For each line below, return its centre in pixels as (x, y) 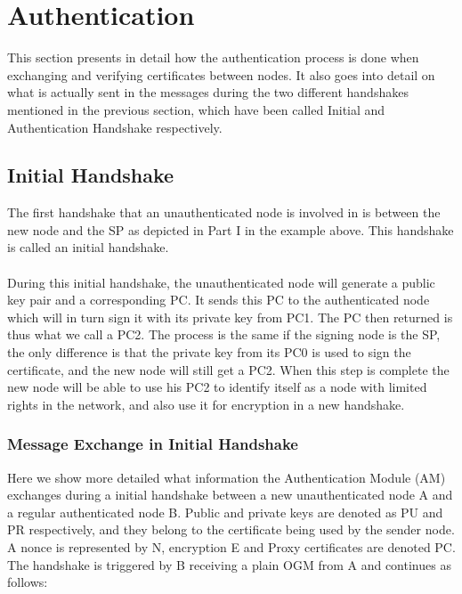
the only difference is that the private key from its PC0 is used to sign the (209, 352)
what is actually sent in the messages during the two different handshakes (208, 92)
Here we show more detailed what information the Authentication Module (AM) (227, 477)
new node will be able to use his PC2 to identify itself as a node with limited (217, 387)
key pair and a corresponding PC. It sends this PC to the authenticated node (219, 300)
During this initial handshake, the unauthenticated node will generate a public (221, 282)
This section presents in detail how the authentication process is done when (213, 57)
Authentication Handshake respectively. (115, 127)
